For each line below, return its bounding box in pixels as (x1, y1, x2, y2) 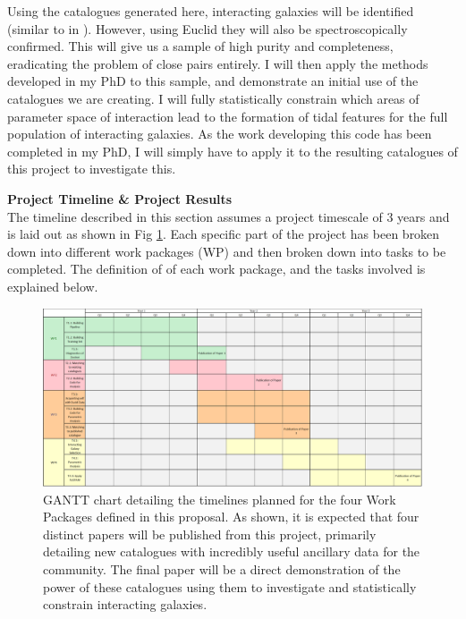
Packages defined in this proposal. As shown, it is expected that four (43, 507, 419, 526)
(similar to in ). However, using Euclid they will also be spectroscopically (7, 19, 408, 38)
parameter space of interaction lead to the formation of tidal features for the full (7, 106, 448, 125)
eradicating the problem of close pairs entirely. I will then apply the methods (7, 54, 428, 72)
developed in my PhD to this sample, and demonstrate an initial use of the (7, 72, 419, 90)
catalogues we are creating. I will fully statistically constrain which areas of (7, 89, 419, 107)
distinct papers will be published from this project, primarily (43, 524, 377, 543)
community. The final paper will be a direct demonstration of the (43, 560, 401, 579)
